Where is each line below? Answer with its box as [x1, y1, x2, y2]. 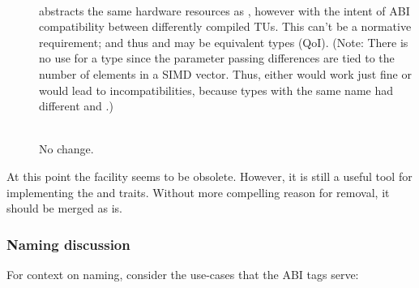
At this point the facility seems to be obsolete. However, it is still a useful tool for [6, 167, 413, 184]
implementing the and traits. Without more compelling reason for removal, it [6, 183, 390, 200]
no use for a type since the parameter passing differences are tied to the [39, 49, 395, 67]
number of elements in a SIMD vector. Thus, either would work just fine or [39, 65, 412, 82]
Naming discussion [6, 234, 130, 254]
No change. [39, 140, 94, 157]
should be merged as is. [6, 200, 122, 217]
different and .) [39, 97, 113, 114]
